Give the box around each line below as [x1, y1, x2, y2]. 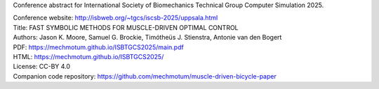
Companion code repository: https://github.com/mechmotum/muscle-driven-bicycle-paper [13, 72, 277, 80]
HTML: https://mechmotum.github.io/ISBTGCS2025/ [13, 52, 164, 60]
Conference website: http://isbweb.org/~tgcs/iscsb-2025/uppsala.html [13, 14, 218, 22]
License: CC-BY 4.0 [13, 63, 70, 71]
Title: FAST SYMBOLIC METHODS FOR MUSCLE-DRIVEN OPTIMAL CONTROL [13, 23, 239, 31]
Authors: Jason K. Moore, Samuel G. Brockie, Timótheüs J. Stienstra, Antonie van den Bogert [13, 33, 282, 42]
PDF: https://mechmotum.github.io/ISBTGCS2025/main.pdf [13, 42, 184, 51]
